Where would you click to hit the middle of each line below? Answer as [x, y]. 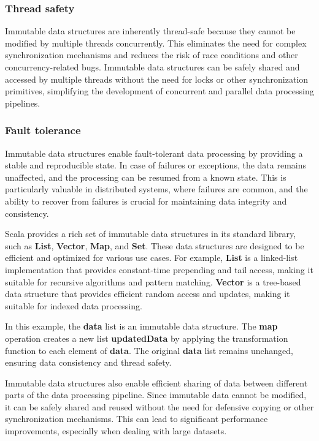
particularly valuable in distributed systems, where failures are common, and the [156, 189]
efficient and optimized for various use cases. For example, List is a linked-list [152, 258]
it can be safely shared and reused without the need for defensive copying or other [159, 406]
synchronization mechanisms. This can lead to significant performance [136, 419]
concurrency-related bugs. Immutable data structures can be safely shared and [152, 67]
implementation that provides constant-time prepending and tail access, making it [159, 269]
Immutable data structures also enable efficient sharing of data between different [156, 383]
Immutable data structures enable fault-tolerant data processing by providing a [154, 153]
